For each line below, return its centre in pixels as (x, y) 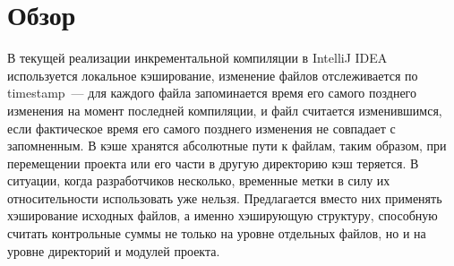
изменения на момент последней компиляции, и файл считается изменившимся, (225, 110)
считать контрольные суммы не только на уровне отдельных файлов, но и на (217, 233)
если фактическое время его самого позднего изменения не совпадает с (201, 128)
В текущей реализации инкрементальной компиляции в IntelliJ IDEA (197, 58)
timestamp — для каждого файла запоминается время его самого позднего (212, 93)
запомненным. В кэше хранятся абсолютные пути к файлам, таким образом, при (227, 146)
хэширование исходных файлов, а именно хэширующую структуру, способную (223, 215)
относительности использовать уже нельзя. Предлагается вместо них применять (225, 197)
